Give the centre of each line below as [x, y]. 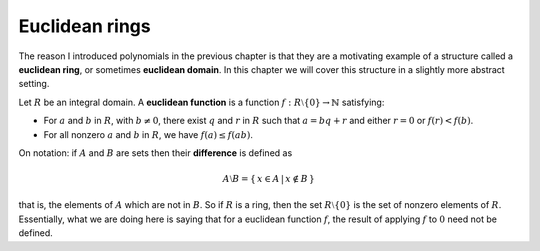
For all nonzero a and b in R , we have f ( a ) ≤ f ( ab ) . [148, 134]
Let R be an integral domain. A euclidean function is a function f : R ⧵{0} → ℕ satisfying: [201, 102]
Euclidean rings [84, 26]
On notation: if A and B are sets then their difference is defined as [155, 152]
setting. [34, 84]
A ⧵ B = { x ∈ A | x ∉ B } [268, 179]
